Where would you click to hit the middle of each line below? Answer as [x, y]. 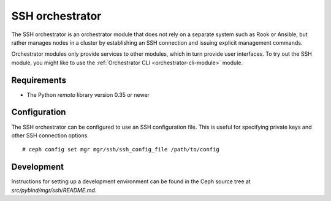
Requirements [39, 80]
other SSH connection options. [50, 135]
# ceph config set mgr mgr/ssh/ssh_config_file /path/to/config [121, 150]
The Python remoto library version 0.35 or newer [88, 94]
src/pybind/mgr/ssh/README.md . [54, 190]
